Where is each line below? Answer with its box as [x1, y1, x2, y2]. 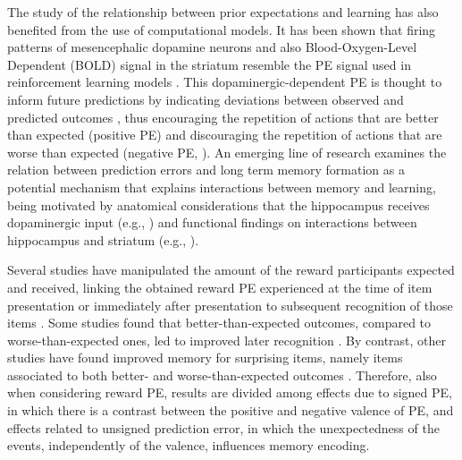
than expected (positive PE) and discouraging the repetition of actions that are [7, 125, 442, 144]
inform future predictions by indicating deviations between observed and [7, 89, 404, 108]
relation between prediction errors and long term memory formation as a [7, 160, 405, 179]
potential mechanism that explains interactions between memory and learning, [7, 177, 436, 196]
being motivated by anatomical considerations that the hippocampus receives [7, 195, 430, 214]
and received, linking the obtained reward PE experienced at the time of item [7, 277, 433, 296]
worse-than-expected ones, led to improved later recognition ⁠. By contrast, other [7, 330, 447, 349]
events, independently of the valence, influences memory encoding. [7, 436, 370, 455]
